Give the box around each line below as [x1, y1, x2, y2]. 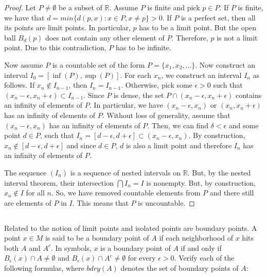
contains [235, 89, 262, 100]
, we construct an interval [161, 69, 242, 80]
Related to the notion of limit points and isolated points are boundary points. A [4, 222, 257, 233]
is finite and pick [147, 2, 200, 12]
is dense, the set [113, 89, 164, 100]
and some [228, 120, 259, 130]
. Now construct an [195, 59, 256, 70]
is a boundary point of [100, 242, 171, 253]
